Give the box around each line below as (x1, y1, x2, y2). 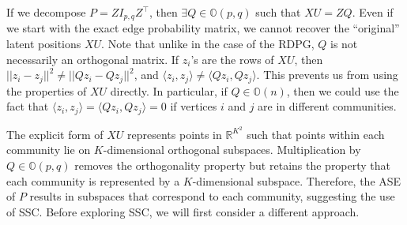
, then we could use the (286, 82, 399, 99)
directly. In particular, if (110, 82, 228, 99)
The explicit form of (6, 126, 104, 142)
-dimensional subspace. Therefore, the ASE (192, 172, 401, 189)
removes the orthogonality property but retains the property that (74, 156, 391, 173)
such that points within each (247, 126, 385, 142)
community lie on (6, 141, 91, 158)
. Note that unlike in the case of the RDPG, (101, 36, 315, 52)
